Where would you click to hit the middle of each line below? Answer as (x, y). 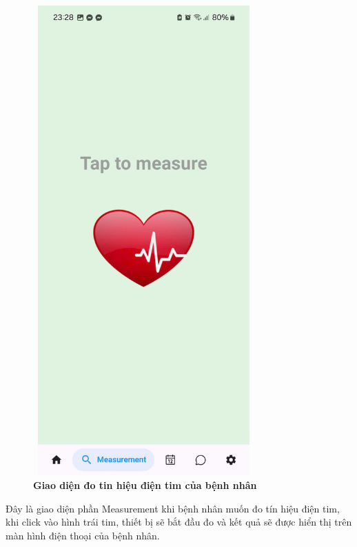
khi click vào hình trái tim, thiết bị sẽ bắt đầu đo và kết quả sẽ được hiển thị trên (179, 522)
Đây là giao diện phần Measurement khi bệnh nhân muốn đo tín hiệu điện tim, (173, 508)
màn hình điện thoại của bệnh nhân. (83, 535)
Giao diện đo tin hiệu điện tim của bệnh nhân (145, 484)
